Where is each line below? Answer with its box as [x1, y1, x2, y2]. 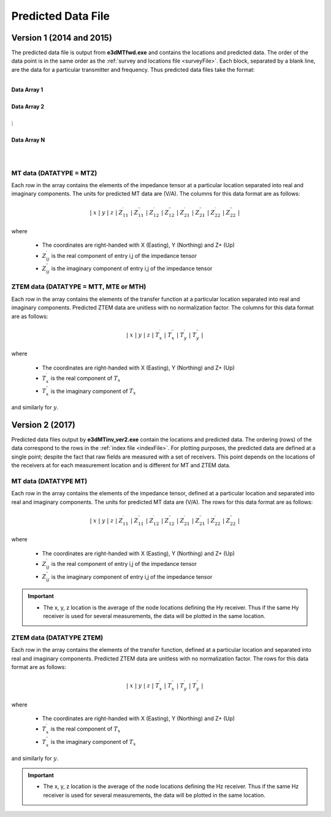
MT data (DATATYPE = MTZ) [11, 169, 97, 177]
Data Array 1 [11, 86, 44, 93]
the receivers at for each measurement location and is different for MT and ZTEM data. [11, 462, 231, 469]
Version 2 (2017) [11, 419, 76, 430]
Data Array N [11, 136, 45, 144]
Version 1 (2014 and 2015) [11, 33, 113, 43]
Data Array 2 [11, 103, 45, 110]
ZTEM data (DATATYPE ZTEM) [11, 633, 104, 641]
